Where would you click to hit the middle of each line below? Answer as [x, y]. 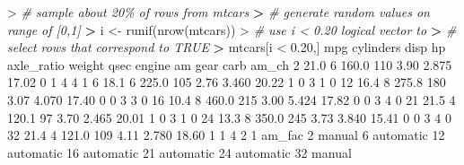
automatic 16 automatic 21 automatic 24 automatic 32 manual [179, 152]
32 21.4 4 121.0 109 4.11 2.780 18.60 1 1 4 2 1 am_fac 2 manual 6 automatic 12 [226, 135]
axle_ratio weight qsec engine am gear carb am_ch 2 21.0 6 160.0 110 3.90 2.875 [230, 64]
